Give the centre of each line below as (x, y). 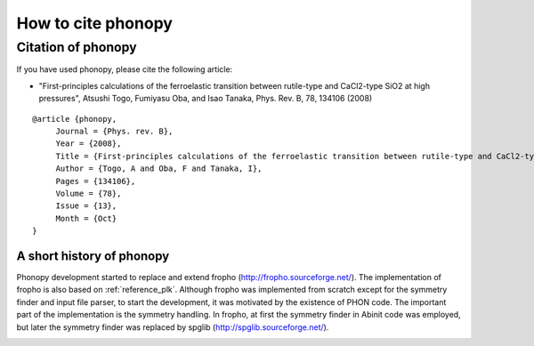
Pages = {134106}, (96, 181)
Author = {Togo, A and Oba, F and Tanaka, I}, (159, 169)
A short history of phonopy (93, 256)
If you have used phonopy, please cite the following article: (125, 69)
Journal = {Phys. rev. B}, (114, 131)
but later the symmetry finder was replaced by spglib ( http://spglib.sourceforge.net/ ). (173, 327)
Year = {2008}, (89, 144)
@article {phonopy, (75, 119)
